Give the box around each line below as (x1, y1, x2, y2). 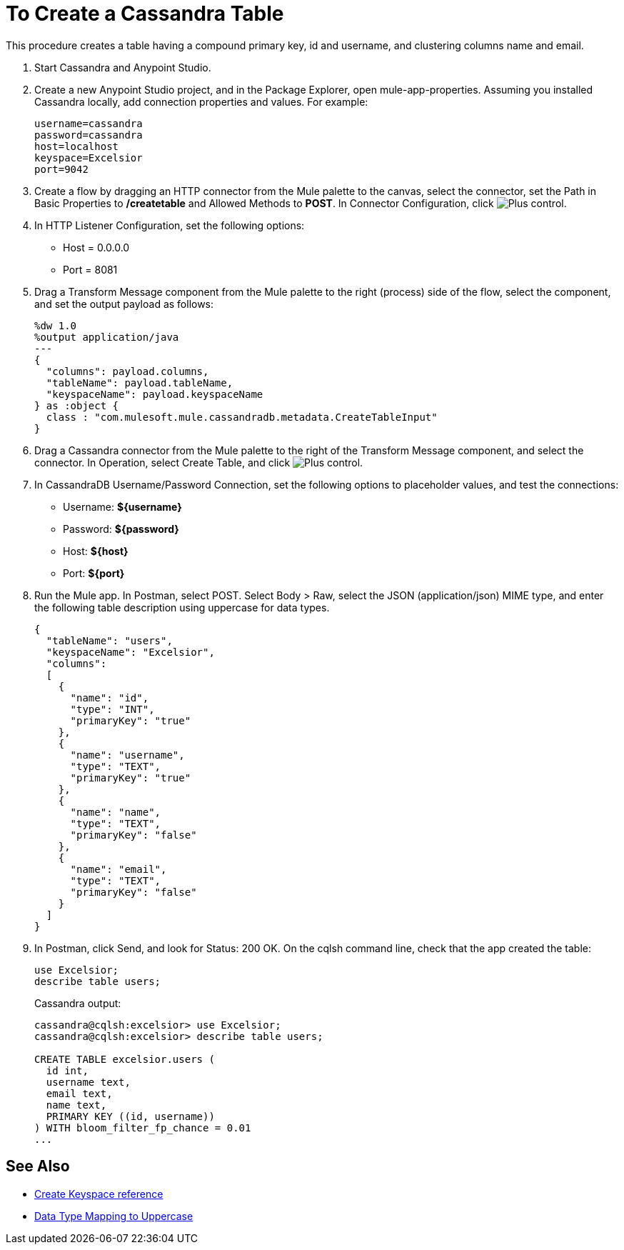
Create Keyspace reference (34, 1187, 163, 1200)
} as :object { (34, 399, 119, 411)
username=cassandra (34, 117, 143, 129)
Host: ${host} (63, 544, 129, 557)
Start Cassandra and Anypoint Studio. (34, 61, 211, 74)
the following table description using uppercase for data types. (34, 601, 330, 614)
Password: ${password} (63, 522, 179, 535)
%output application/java (34, 331, 179, 343)
